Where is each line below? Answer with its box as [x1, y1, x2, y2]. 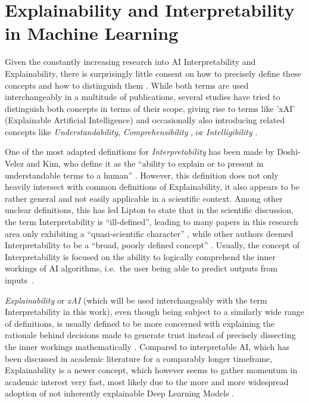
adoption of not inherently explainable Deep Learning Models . [5, 387, 235, 399]
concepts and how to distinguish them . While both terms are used [5, 79, 249, 91]
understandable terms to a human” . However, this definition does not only [5, 168, 279, 181]
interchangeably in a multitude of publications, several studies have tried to [5, 90, 280, 103]
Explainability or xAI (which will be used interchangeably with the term [5, 293, 267, 306]
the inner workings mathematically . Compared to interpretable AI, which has [5, 340, 290, 352]
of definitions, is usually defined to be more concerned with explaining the [5, 317, 275, 329]
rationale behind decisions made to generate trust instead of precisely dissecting [5, 329, 296, 341]
